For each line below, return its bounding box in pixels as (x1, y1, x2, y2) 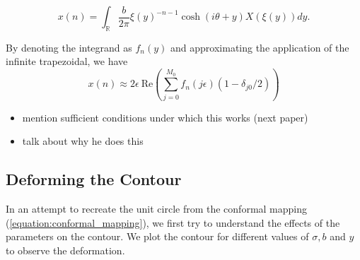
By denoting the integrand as (6, 40, 132, 54)
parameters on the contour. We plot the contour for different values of (6, 229, 309, 244)
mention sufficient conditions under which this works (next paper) (22, 110, 308, 124)
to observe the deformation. (6, 242, 125, 257)
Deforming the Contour (6, 168, 182, 190)
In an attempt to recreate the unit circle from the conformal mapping (6, 201, 308, 216)
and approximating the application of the (170, 40, 349, 54)
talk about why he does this (22, 134, 144, 148)
